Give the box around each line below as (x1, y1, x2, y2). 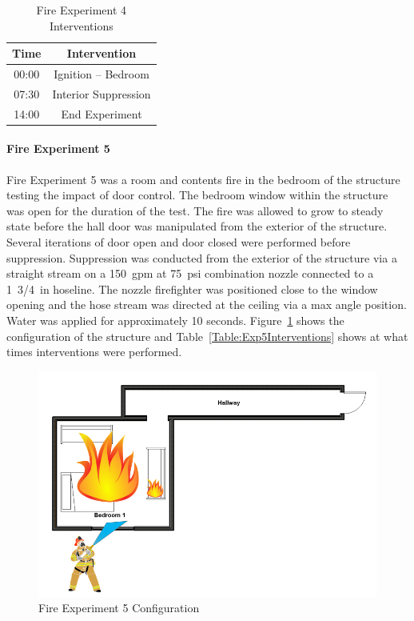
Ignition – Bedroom (54, 66, 149, 82)
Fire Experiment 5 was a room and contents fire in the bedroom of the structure (6, 170, 400, 187)
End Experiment (61, 105, 142, 122)
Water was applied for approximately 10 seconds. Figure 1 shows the (6, 311, 344, 328)
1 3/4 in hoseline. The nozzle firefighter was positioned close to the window (6, 280, 378, 297)
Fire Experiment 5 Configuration (38, 599, 200, 616)
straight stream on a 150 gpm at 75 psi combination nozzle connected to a (6, 265, 374, 282)
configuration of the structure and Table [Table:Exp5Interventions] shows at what (6, 327, 408, 344)
